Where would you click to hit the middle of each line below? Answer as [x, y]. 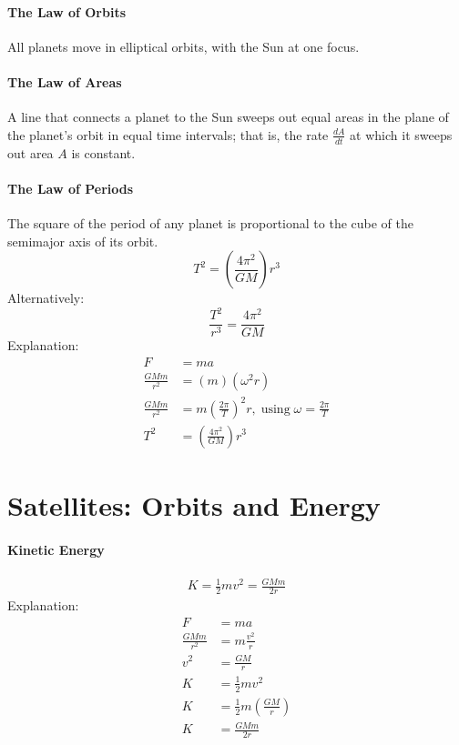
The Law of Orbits [67, 11]
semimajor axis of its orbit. [83, 241]
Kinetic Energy [56, 549]
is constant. [103, 152]
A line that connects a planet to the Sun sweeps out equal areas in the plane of [228, 117]
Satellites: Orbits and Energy [194, 504]
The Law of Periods [71, 188]
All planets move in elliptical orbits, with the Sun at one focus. [184, 46]
